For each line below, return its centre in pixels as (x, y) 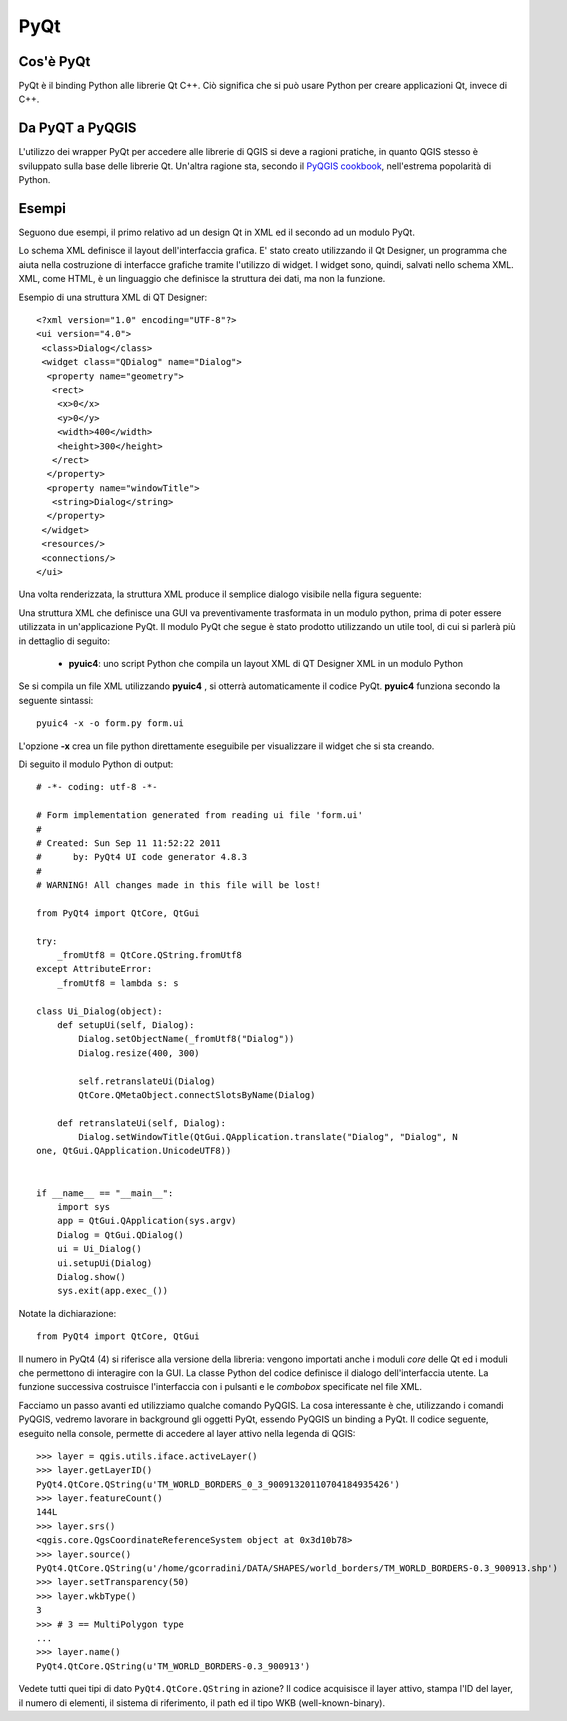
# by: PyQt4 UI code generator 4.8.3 (142, 857)
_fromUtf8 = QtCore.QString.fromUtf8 (149, 955)
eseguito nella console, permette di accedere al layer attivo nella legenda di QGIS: (187, 1433)
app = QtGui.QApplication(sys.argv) (146, 1221)
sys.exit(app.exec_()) (112, 1291)
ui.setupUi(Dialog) (104, 1263)
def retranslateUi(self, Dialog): (141, 1123)
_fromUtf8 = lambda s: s (117, 983)
